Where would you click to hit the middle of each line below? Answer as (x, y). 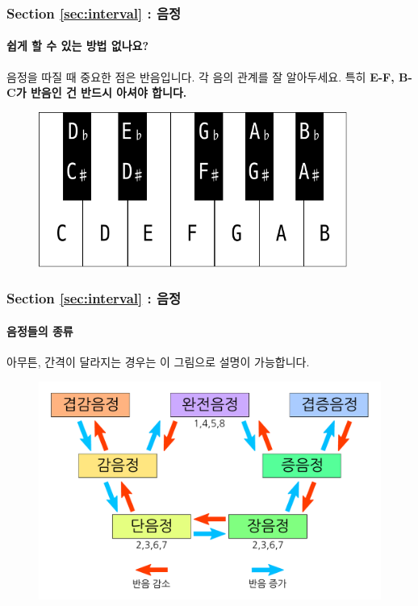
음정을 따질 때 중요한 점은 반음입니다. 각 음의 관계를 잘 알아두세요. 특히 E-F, (201, 76)
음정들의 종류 (40, 330)
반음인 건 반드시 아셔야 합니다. (109, 92)
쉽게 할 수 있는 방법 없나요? (78, 46)
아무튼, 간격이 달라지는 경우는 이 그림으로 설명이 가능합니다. (158, 362)
